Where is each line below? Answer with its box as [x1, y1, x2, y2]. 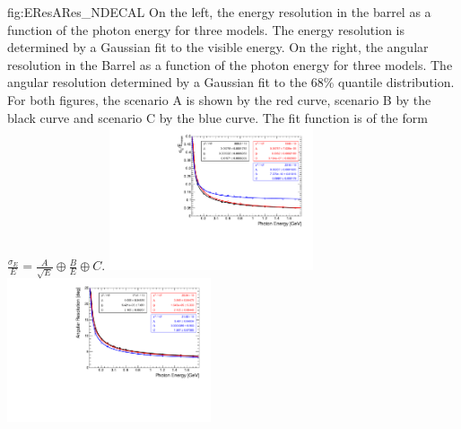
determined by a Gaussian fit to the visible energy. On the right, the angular [7, 38, 429, 57]
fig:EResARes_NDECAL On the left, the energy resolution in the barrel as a [7, 3, 431, 21]
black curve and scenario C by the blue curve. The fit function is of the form [7, 108, 428, 127]
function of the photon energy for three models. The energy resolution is [7, 20, 405, 39]
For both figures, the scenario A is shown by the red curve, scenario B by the [7, 90, 431, 109]
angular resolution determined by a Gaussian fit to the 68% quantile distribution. [7, 73, 455, 92]
